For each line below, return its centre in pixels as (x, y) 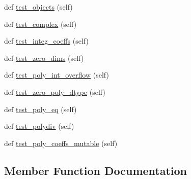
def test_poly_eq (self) (40, 109)
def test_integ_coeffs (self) (46, 41)
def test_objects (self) (38, 7)
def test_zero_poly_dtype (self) (55, 92)
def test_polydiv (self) (39, 126)
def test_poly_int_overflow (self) (57, 75)
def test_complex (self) (40, 24)
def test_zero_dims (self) (44, 58)
